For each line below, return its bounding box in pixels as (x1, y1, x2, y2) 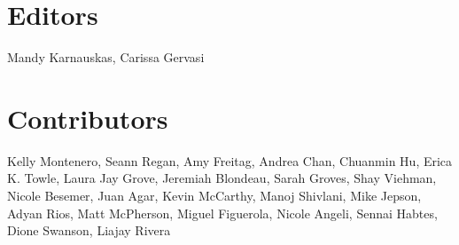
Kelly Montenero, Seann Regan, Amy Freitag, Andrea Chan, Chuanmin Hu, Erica (7, 151, 453, 170)
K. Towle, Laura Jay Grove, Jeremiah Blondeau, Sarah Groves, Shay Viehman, (7, 169, 437, 187)
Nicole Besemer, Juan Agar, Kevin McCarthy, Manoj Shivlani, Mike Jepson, (7, 186, 422, 205)
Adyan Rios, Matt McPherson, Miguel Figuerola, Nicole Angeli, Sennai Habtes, (7, 203, 438, 222)
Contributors (7, 99, 168, 136)
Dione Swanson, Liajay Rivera (7, 221, 171, 240)
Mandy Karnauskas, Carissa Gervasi (7, 48, 205, 67)
